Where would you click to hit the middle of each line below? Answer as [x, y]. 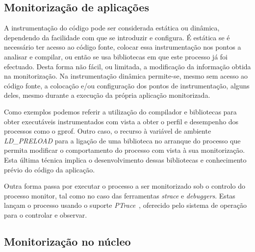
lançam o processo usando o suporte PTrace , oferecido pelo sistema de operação [126, 205]
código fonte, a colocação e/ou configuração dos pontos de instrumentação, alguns [127, 85]
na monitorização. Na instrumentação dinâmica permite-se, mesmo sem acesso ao [126, 76]
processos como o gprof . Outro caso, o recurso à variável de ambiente [108, 131]
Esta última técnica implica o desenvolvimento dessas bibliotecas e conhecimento [125, 159]
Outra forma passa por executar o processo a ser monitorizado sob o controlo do [125, 186]
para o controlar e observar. [46, 214]
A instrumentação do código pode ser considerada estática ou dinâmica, [112, 28]
